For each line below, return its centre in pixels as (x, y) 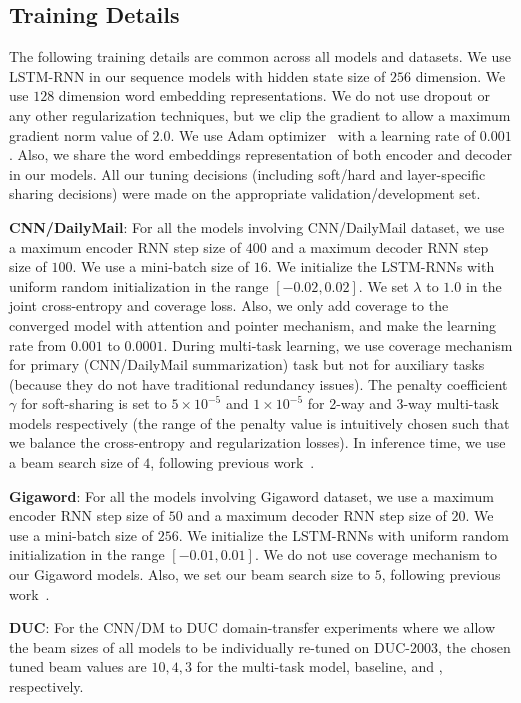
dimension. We (460, 75)
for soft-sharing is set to (93, 403)
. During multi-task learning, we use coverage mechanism (338, 344)
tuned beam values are (78, 666)
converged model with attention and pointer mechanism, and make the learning (253, 324)
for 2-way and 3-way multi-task (403, 403)
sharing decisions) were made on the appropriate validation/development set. (245, 193)
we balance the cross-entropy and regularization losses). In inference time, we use (257, 442)
